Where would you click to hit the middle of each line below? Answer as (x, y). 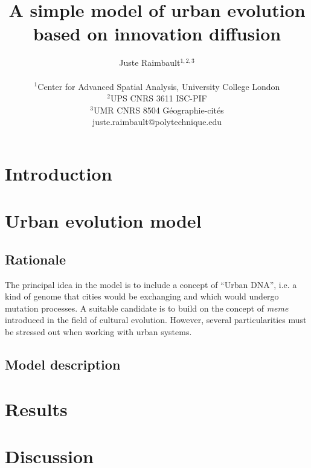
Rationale (35, 259)
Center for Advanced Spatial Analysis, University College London (159, 86)
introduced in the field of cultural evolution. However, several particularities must (156, 320)
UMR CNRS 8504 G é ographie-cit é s (159, 110)
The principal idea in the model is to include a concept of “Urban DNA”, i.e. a (151, 284)
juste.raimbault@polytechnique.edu (157, 122)
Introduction (59, 173)
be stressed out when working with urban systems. (98, 332)
